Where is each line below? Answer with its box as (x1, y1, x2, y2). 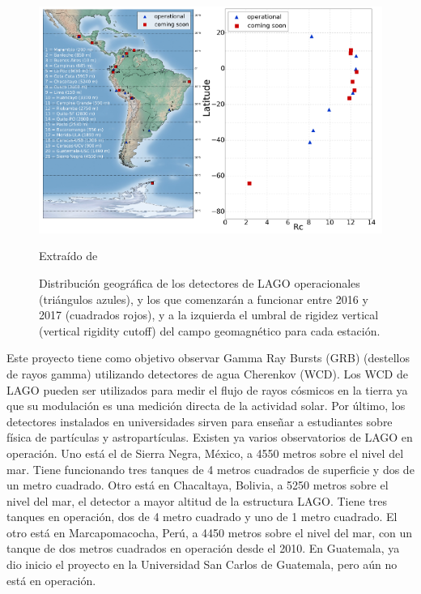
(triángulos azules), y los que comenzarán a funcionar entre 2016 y (39, 290, 368, 307)
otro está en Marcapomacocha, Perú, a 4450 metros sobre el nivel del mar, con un (6, 523, 413, 541)
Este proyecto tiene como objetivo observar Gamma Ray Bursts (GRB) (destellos (6, 349, 410, 366)
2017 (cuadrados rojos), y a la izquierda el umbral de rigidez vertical (39, 306, 379, 323)
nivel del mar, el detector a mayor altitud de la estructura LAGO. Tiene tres (6, 492, 388, 509)
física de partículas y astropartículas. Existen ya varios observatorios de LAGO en (6, 429, 413, 446)
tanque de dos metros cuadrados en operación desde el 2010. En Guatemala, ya (6, 540, 400, 557)
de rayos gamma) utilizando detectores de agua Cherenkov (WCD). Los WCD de (6, 365, 408, 382)
